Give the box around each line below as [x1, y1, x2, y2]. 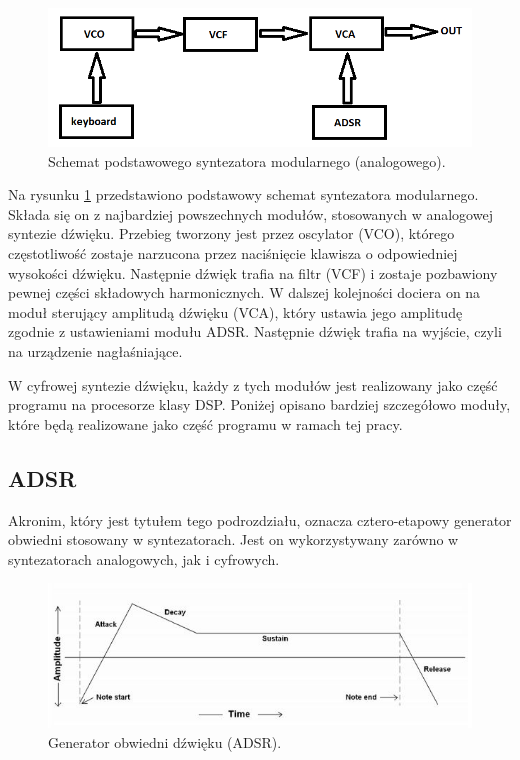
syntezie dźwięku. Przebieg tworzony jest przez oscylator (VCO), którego [8, 223, 455, 244]
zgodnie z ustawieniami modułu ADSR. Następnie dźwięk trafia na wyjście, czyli [8, 321, 502, 342]
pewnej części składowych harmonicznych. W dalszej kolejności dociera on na [8, 282, 481, 303]
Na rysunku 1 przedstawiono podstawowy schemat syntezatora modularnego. [8, 184, 479, 205]
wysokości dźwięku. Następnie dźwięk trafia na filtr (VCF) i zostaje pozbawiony [8, 262, 498, 283]
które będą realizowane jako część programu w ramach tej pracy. [8, 413, 403, 434]
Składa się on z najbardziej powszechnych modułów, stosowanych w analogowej [8, 203, 493, 224]
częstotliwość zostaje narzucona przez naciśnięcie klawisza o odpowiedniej [8, 243, 458, 264]
